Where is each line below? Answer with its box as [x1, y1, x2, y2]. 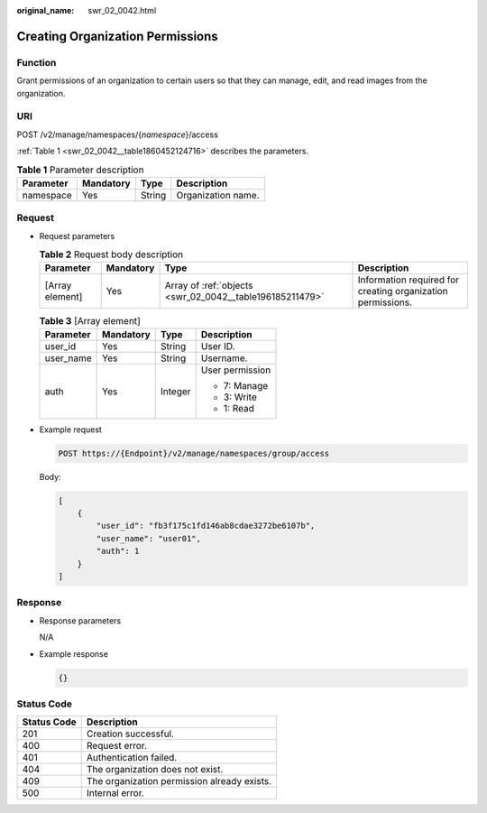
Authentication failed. [86, 752, 178, 764]
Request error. [86, 740, 148, 753]
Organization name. [176, 189, 261, 201]
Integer [161, 384, 191, 397]
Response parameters [39, 614, 122, 626]
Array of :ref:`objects [164, 280, 253, 292]
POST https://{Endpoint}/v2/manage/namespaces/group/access [58, 448, 330, 458]
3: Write [223, 391, 257, 403]
